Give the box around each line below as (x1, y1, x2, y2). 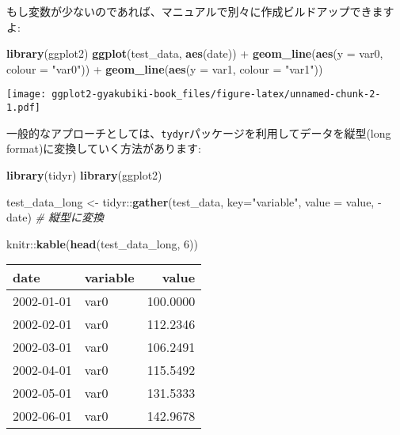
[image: (6, 89, 47, 100)
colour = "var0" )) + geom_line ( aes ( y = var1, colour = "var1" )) (6, 60, 323, 77)
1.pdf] (6, 102, 40, 114)
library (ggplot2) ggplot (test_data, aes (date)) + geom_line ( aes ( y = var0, (6, 45, 383, 62)
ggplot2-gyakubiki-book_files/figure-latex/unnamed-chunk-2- (51, 89, 381, 100)
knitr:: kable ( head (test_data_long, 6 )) (6, 235, 198, 252)
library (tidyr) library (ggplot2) (6, 166, 162, 183)
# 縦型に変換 (35, 209, 105, 225)
